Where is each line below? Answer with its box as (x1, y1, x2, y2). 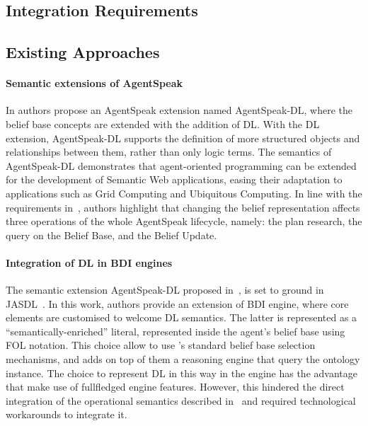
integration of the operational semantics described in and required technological (6, 393, 356, 408)
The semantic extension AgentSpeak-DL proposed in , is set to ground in (6, 282, 324, 297)
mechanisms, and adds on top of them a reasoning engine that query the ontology (6, 352, 360, 367)
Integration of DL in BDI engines (6, 255, 173, 270)
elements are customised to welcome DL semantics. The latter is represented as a (6, 310, 357, 325)
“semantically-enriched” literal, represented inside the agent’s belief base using (6, 323, 345, 338)
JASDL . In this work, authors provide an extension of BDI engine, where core (6, 296, 349, 311)
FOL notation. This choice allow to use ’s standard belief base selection (6, 338, 316, 352)
